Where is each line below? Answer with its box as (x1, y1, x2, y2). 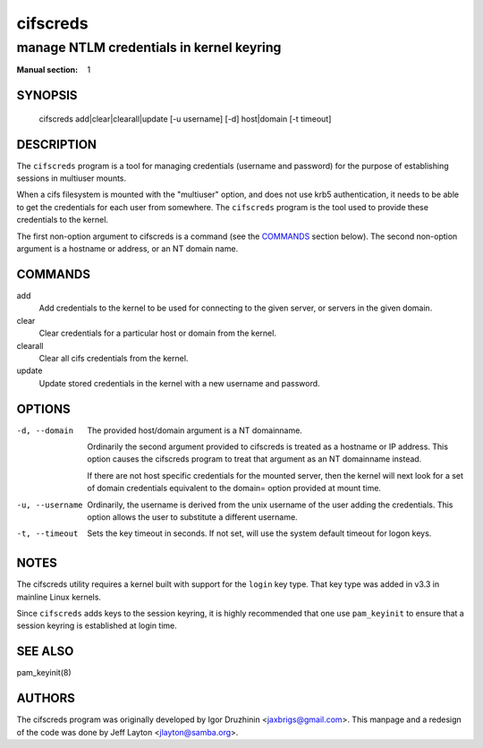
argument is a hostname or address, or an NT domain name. (16, 243, 239, 254)
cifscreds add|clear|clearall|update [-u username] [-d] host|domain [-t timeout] (38, 113, 332, 124)
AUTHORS (16, 691, 76, 706)
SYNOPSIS (16, 88, 78, 103)
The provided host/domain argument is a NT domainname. (87, 425, 303, 436)
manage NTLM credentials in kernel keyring (16, 39, 282, 55)
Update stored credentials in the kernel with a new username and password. (38, 378, 321, 388)
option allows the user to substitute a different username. (87, 511, 299, 523)
